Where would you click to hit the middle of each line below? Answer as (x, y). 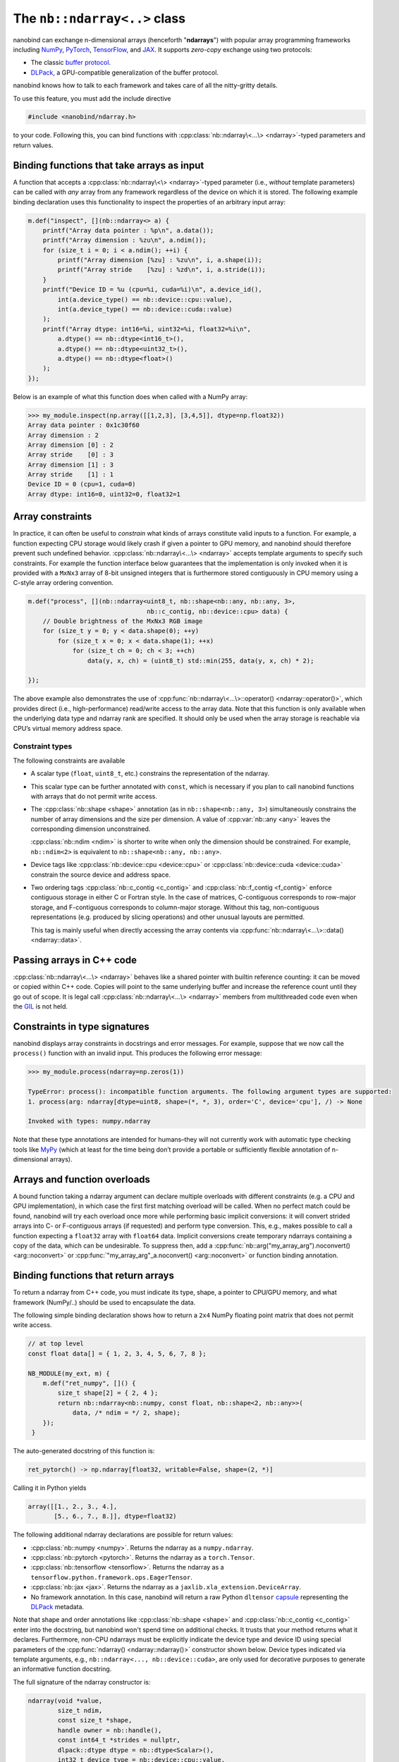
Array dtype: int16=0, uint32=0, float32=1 (104, 494)
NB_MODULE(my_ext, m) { (69, 1373)
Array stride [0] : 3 (71, 455)
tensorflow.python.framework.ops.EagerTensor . (112, 1577)
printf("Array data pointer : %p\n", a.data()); (128, 230)
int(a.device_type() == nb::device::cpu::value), (145, 299)
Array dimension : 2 (63, 435)
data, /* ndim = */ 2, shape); (127, 1413)
